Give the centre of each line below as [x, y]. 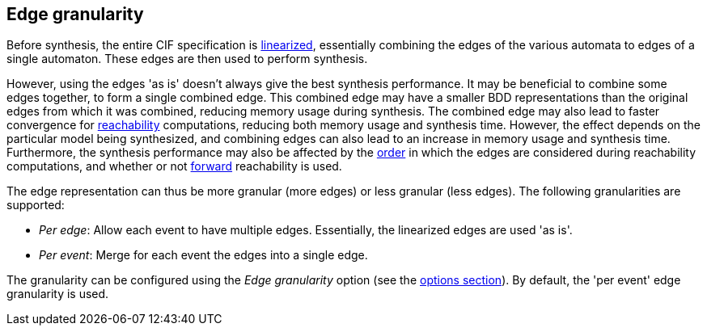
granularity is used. [58, 294]
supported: [36, 205]
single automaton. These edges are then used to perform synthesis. [187, 59]
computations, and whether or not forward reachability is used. [174, 166]
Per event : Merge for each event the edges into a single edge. [203, 255]
